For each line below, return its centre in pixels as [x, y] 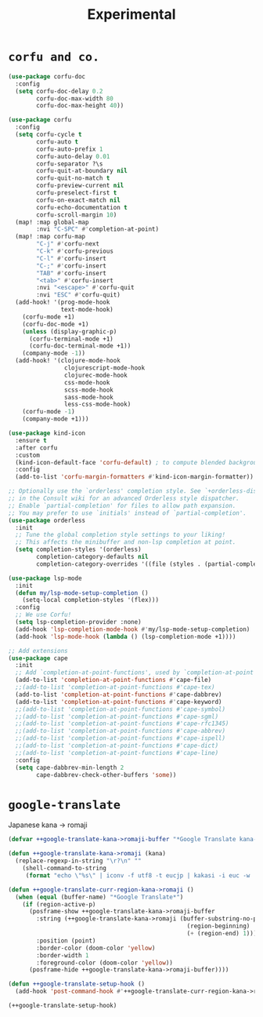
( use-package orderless [47, 520]
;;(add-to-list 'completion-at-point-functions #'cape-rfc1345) [122, 724]
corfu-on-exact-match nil [79, 200]
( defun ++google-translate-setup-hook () [77, 984]
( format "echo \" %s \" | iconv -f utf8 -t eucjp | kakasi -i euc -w [138, 875]
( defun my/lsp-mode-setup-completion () [82, 593]
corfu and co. [54, 57]
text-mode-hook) [87, 310]
